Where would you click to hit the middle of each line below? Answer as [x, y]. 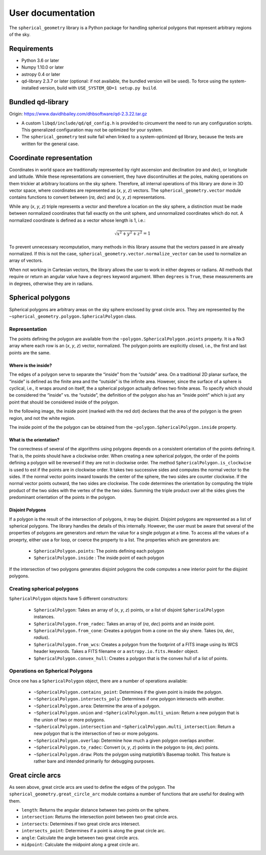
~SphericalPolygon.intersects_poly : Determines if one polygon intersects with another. [129, 699]
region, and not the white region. [42, 418]
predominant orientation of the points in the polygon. [63, 497]
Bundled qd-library [39, 102]
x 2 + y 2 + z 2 [129, 233]
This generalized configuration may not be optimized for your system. [92, 130]
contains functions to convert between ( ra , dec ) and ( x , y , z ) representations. [87, 197]
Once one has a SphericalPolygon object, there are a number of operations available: [98, 681]
